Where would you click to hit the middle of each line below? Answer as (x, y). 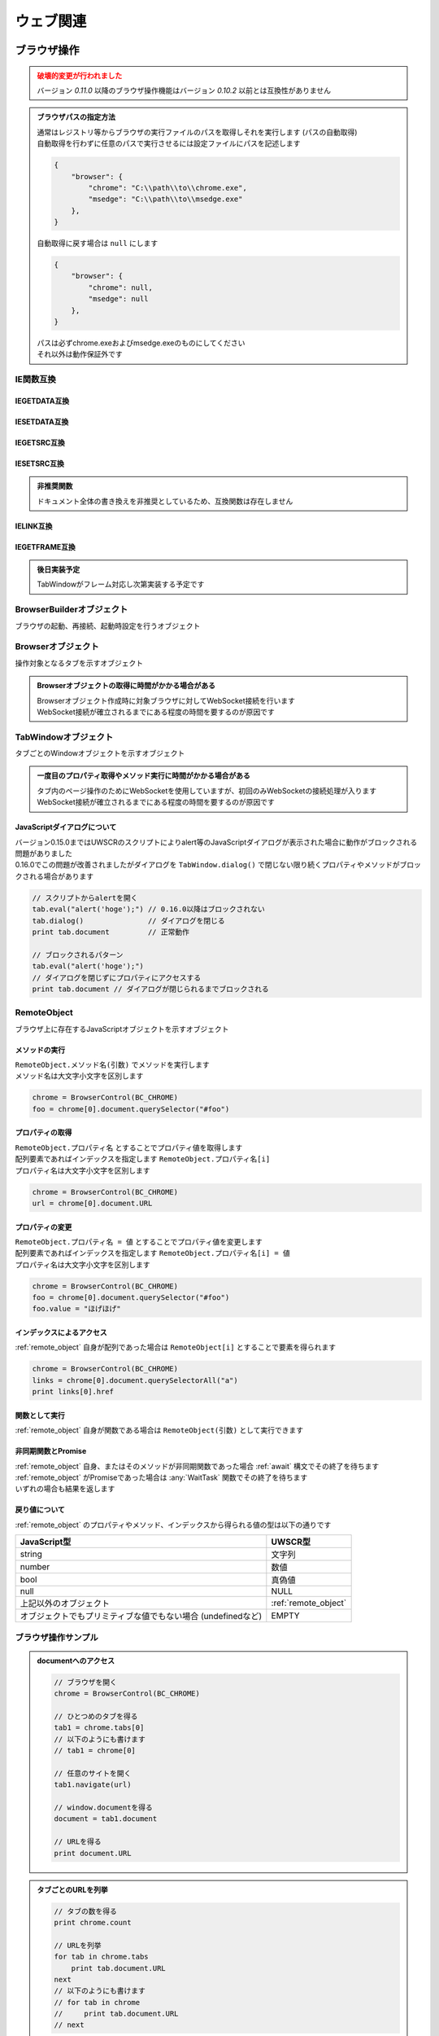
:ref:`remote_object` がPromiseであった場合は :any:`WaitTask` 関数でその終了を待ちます (161, 1477)
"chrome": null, (121, 287)
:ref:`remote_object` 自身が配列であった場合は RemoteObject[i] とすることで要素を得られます (176, 1347)
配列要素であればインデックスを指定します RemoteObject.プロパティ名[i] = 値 (152, 1253)
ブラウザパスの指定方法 (76, 117)
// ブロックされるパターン (78, 954)
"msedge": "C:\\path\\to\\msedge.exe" (165, 199)
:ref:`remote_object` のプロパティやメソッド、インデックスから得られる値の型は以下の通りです (173, 1525)
